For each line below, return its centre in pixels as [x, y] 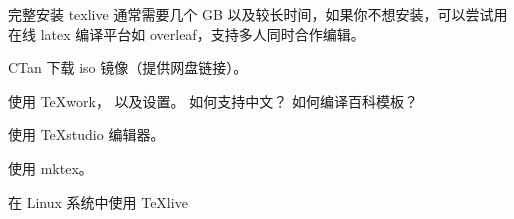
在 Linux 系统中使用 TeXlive [98, 201]
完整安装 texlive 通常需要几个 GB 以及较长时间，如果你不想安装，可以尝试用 [258, 14]
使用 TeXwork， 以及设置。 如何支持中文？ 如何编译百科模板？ [213, 100]
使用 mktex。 [50, 167]
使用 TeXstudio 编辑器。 [86, 134]
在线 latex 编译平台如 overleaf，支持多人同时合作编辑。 [186, 33]
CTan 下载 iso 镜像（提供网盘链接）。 [128, 67]
